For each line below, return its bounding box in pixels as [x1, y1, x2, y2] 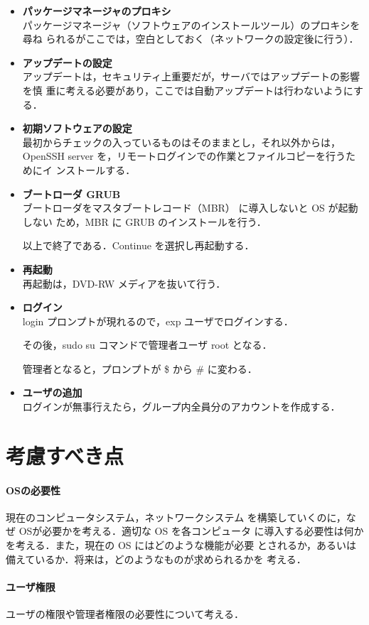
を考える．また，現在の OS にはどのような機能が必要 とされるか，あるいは [6, 538, 357, 553]
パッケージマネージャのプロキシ [22, 4, 171, 18]
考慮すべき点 [6, 440, 124, 469]
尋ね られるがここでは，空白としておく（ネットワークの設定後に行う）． [22, 31, 359, 46]
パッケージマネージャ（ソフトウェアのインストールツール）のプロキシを [22, 17, 360, 32]
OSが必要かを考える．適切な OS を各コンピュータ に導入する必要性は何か [18, 523, 364, 538]
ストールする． [65, 162, 136, 177]
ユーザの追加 [22, 385, 82, 400]
